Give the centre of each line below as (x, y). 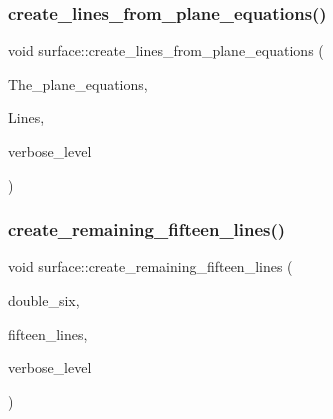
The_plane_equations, (78, 83)
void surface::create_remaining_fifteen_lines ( (150, 266)
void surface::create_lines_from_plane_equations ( (166, 50)
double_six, (44, 300)
